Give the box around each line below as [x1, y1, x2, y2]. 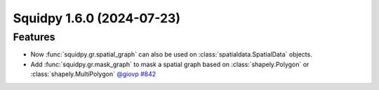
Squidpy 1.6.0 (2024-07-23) [13, 10, 180, 26]
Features [13, 31, 55, 43]
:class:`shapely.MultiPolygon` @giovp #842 [30, 70, 157, 78]
